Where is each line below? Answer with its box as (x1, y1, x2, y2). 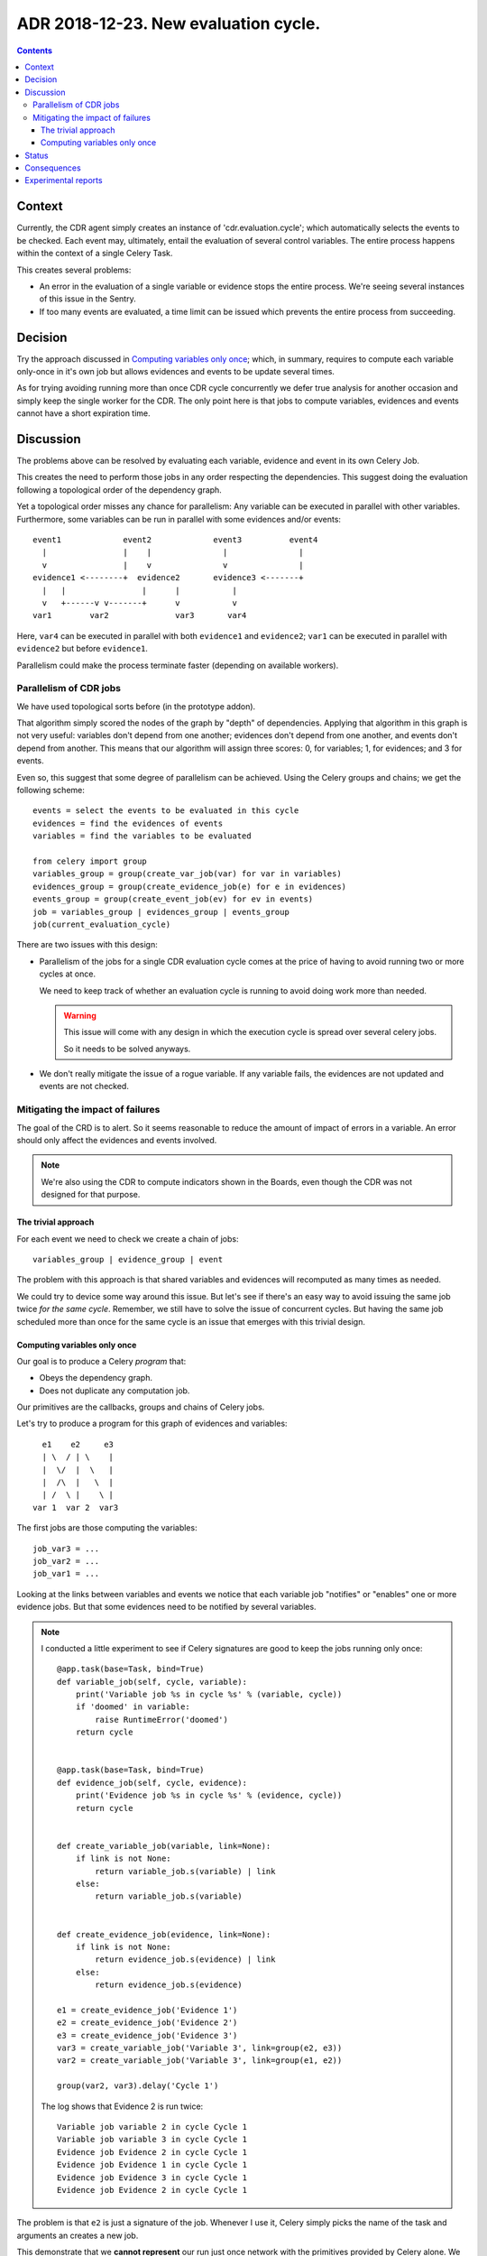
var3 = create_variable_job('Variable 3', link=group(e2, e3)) (57, 2043, 343, 2053)
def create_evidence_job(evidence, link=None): (57, 1929, 271, 1939)
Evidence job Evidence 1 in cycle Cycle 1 (57, 2159, 248, 2170)
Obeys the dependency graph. (39, 1373, 153, 1383)
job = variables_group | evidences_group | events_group (32, 907, 290, 917)
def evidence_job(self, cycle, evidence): (57, 1778, 248, 1788)
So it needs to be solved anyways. (63, 1043, 191, 1054)
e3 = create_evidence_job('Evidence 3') (57, 2030, 238, 2040)
